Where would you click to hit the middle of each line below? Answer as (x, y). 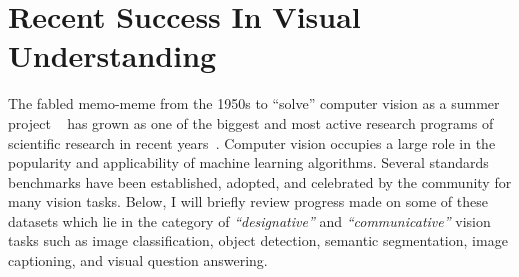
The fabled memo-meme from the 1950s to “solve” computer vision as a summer (254, 103)
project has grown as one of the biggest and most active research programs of (251, 122)
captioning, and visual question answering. (138, 260)
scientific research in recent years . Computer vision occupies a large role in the (252, 142)
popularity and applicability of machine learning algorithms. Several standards (248, 162)
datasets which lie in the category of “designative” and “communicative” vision (249, 220)
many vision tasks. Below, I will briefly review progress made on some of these (248, 201)
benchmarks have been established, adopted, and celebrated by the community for (260, 181)
